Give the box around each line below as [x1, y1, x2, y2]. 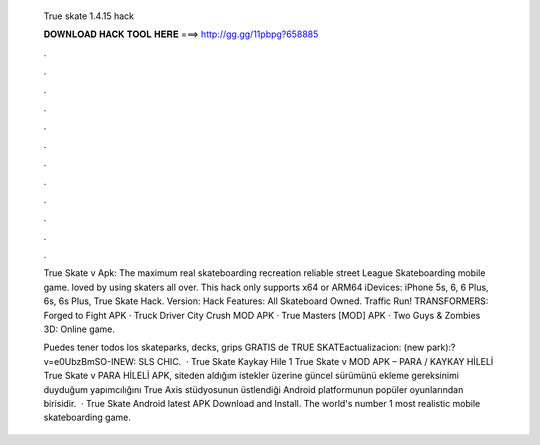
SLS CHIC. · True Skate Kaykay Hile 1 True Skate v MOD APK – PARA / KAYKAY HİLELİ [138, 355, 494, 367]
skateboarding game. [43, 411, 132, 424]
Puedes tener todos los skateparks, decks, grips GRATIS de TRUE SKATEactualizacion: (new [43, 341, 425, 354]
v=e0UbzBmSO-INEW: [43, 355, 137, 367]
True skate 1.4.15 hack [43, 10, 135, 22]
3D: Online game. [43, 323, 115, 335]
